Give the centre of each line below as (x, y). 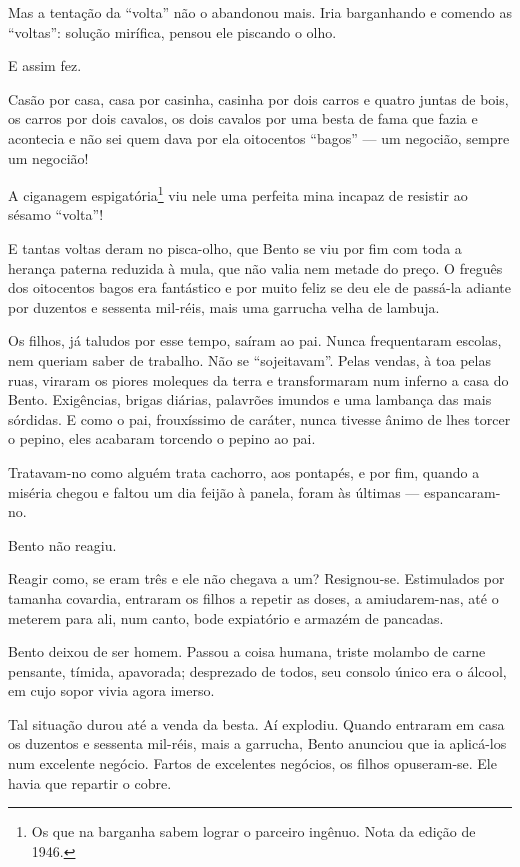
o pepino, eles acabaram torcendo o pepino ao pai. (162, 438)
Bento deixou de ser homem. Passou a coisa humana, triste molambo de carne (247, 651)
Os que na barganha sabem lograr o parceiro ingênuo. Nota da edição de (253, 831)
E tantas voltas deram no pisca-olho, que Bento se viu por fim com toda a (235, 248)
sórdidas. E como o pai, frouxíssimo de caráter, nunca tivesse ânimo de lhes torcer (259, 418)
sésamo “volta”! (56, 214)
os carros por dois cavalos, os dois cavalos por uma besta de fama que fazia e (243, 118)
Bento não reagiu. (62, 544)
